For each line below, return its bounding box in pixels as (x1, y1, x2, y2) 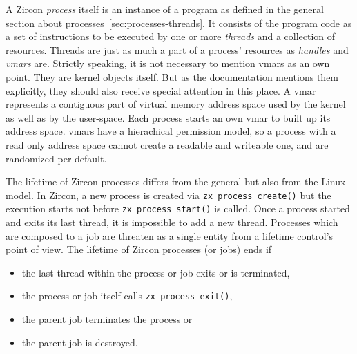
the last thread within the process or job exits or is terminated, (21, 265, 290, 279)
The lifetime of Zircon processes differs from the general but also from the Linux (6, 174, 346, 189)
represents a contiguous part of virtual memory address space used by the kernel (6, 97, 346, 111)
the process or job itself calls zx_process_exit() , (21, 288, 233, 303)
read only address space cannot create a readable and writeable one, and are (6, 137, 329, 151)
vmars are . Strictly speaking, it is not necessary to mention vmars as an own (6, 56, 330, 71)
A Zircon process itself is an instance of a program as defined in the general (6, 2, 324, 16)
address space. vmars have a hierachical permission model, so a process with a (6, 124, 336, 138)
